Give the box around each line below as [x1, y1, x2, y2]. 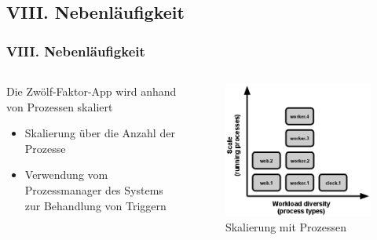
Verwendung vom [24, 166, 108, 183]
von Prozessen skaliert [6, 98, 113, 115]
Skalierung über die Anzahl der [24, 125, 175, 141]
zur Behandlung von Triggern [24, 197, 167, 213]
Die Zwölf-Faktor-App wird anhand [6, 83, 177, 99]
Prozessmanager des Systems [24, 181, 163, 198]
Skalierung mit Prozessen [225, 219, 346, 235]
